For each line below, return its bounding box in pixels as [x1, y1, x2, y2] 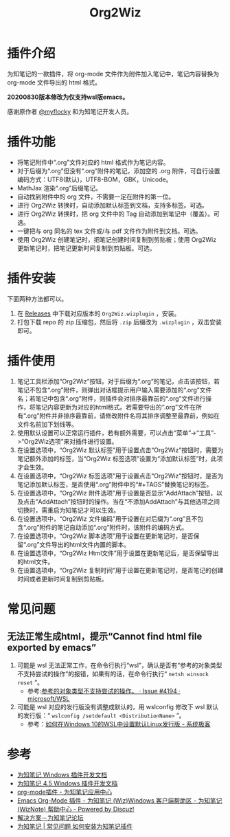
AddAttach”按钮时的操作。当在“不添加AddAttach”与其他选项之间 [37, 497, 220, 506]
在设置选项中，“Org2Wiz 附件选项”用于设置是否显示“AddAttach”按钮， [16, 489, 217, 497]
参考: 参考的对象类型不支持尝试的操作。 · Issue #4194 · [27, 687, 181, 695]
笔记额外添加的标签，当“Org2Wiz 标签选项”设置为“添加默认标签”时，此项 [16, 454, 223, 462]
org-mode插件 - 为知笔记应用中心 [16, 788, 112, 796]
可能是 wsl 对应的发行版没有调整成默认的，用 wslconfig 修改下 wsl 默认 [16, 702, 218, 711]
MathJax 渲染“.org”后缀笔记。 [16, 183, 102, 192]
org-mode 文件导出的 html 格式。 [7, 78, 102, 87]
